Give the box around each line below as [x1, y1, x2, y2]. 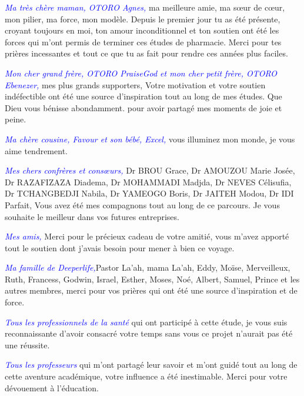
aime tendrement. [5, 144, 68, 157]
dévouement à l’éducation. [5, 381, 99, 394]
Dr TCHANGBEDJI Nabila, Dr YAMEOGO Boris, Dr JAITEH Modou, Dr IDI [5, 187, 294, 199]
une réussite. [5, 338, 50, 351]
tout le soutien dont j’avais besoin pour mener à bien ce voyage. [5, 241, 235, 254]
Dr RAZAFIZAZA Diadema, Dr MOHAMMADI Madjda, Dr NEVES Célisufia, [5, 175, 292, 188]
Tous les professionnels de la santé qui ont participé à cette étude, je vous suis [5, 315, 288, 328]
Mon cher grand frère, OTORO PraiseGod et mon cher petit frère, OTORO [5, 66, 278, 79]
